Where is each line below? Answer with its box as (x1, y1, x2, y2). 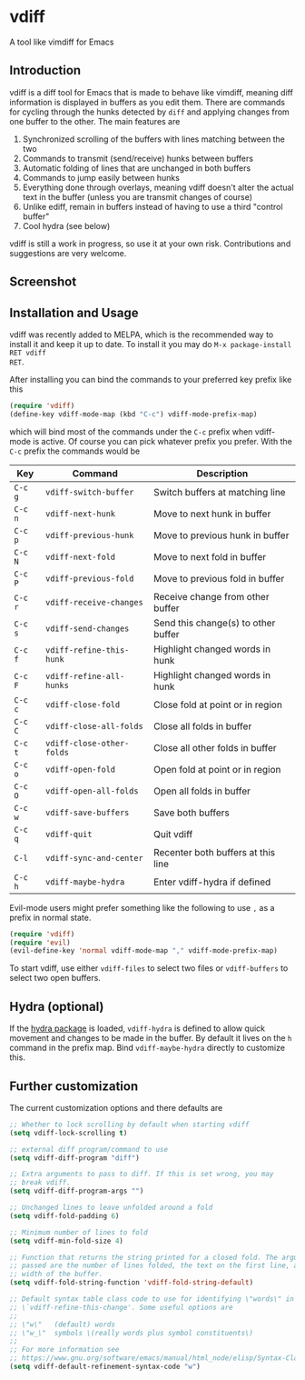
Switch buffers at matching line (152, 485, 286, 498)
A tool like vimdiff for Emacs (9, 36, 114, 47)
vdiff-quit (44, 829, 93, 839)
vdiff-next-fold (44, 552, 116, 562)
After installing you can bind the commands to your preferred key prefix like (9, 374, 292, 385)
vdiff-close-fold (44, 699, 121, 710)
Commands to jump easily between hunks (22, 172, 180, 183)
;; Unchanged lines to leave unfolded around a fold (9, 1203, 213, 1213)
